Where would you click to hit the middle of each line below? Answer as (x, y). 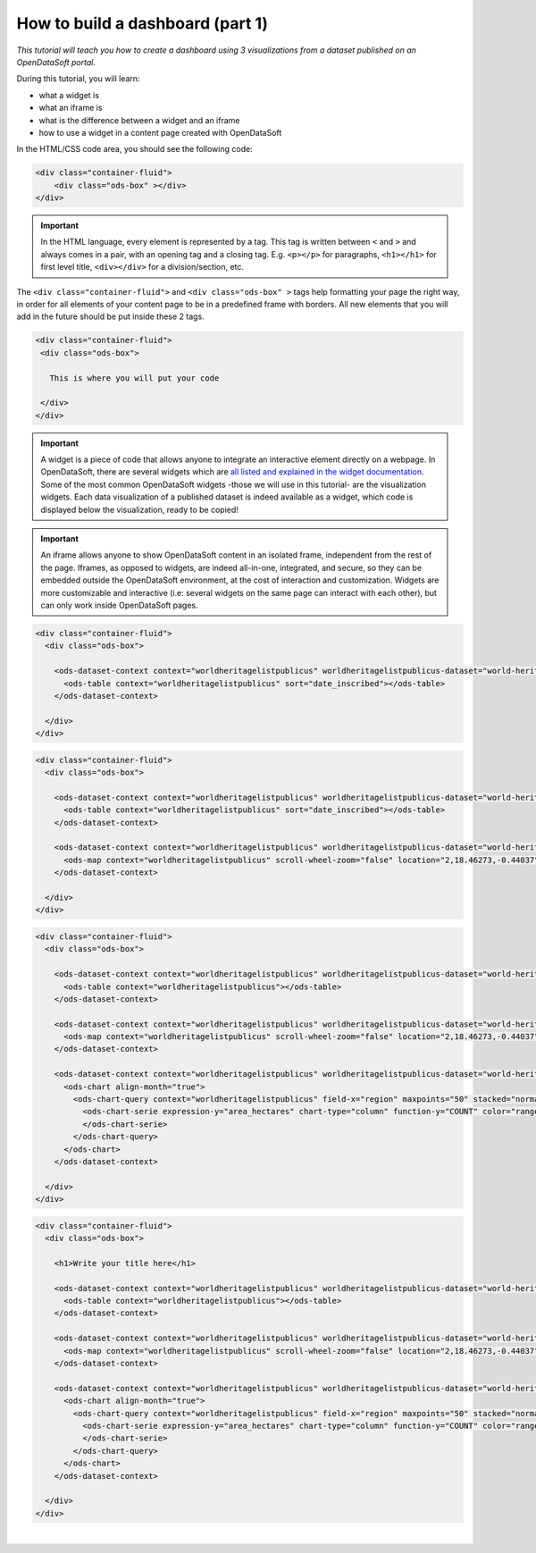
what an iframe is (71, 108)
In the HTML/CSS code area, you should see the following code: (135, 149)
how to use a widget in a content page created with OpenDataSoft (160, 132)
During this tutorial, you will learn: (78, 79)
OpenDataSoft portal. (56, 62)
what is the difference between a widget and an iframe (139, 120)
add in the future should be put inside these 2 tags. (110, 316)
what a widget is (69, 95)
